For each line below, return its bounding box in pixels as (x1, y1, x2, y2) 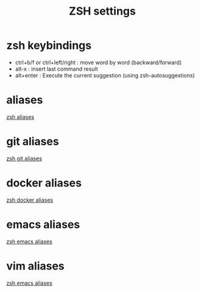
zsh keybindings (6, 38, 92, 52)
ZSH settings (69, 4, 136, 18)
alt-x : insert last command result (15, 65, 99, 73)
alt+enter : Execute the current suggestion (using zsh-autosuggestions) (15, 71, 195, 79)
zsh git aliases (6, 154, 43, 162)
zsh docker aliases (6, 196, 54, 204)
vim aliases (6, 259, 65, 272)
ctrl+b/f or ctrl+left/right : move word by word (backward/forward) (15, 59, 182, 66)
